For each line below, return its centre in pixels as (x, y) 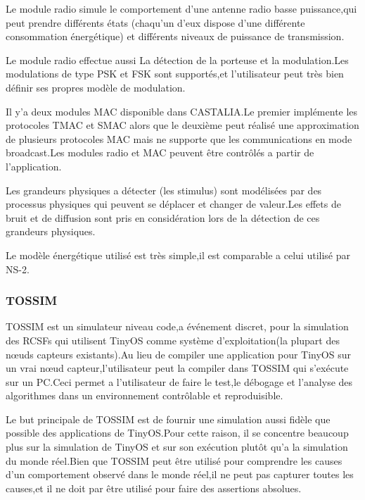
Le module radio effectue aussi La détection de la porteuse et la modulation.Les (177, 60)
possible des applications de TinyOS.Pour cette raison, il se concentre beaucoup (177, 433)
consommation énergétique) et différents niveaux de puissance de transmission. (175, 36)
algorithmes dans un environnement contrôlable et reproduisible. (145, 395)
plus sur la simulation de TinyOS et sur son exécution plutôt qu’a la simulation (177, 447)
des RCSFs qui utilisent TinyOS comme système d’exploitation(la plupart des (173, 340)
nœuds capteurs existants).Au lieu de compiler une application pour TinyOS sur (178, 354)
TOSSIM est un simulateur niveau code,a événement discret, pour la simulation (177, 326)
